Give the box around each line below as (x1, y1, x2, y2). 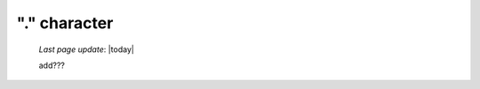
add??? (38, 60, 66, 70)
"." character (16, 13, 114, 33)
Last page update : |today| (38, 44, 135, 55)
